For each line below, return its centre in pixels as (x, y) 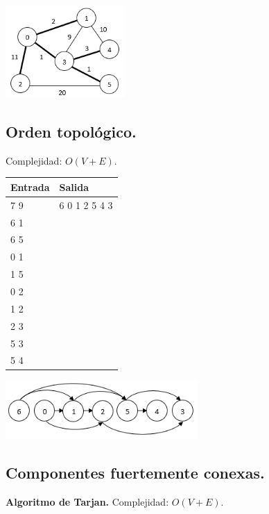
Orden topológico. (71, 132)
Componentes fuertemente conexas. (135, 472)
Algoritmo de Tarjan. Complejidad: (87, 501)
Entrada (30, 186)
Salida (74, 186)
